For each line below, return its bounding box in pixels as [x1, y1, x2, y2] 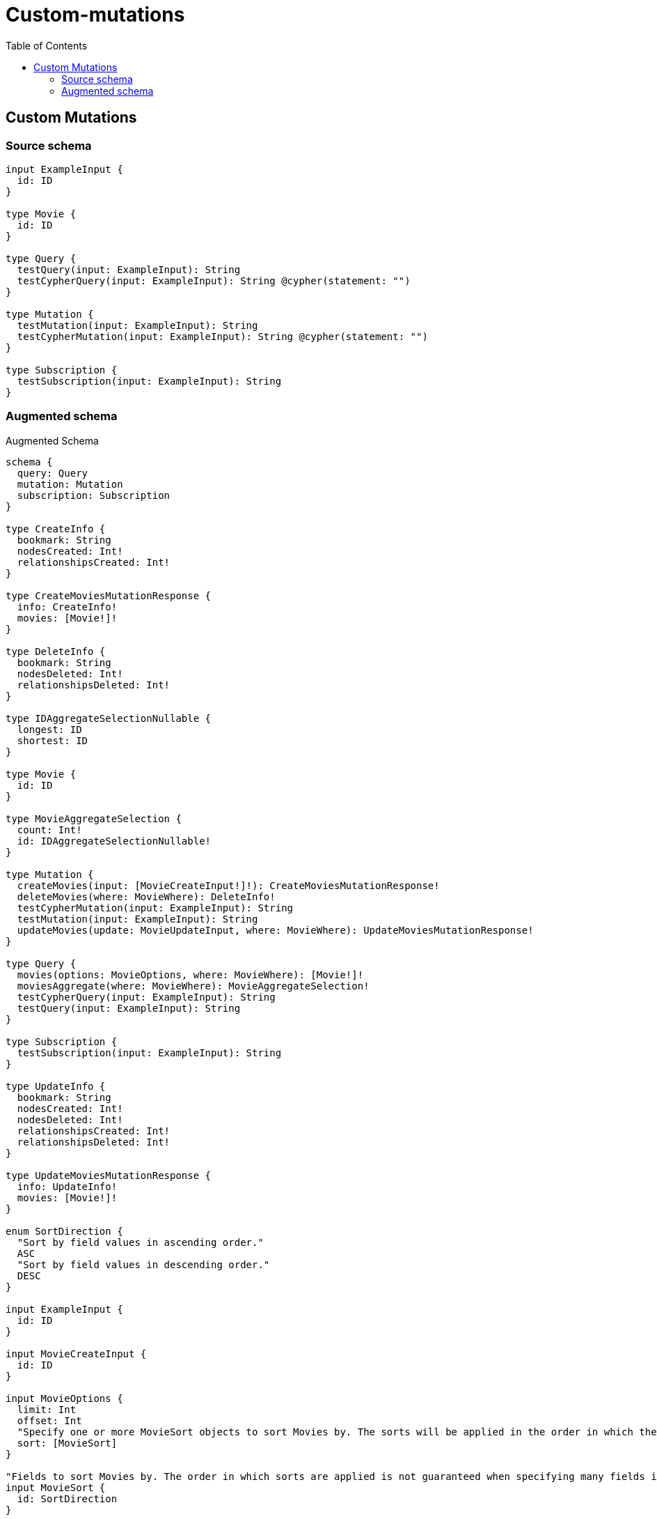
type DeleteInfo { [6, 645, 106, 657]
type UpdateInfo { [6, 1080, 106, 1092]
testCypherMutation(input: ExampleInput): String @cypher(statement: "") [17, 330, 428, 342]
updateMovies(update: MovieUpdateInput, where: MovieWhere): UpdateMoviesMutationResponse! [17, 924, 534, 936]
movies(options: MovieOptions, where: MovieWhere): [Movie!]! [17, 969, 364, 980]
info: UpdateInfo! [17, 1180, 118, 1192]
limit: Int [17, 1403, 77, 1415]
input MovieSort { [6, 1481, 106, 1493]
